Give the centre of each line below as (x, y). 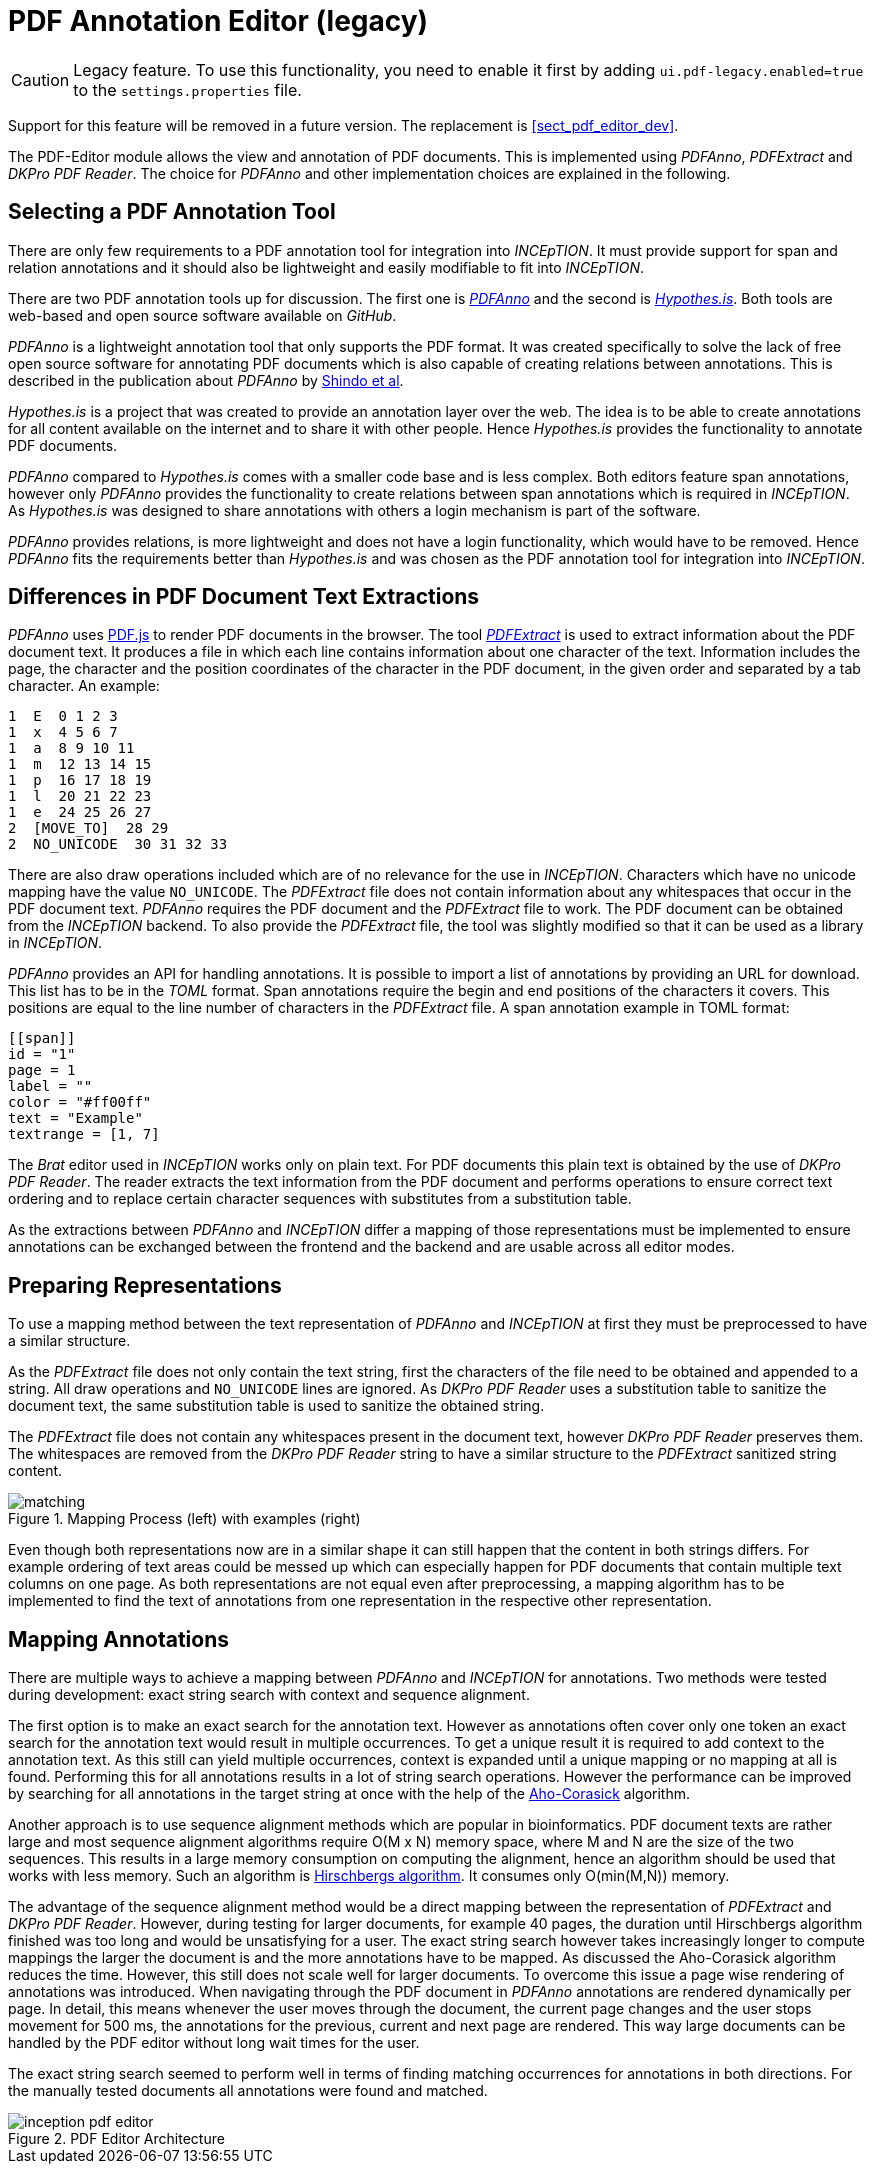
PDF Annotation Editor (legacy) (218, 21)
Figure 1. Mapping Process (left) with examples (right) (184, 1519)
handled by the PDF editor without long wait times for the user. (214, 2043)
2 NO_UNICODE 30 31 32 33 (118, 844)
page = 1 (42, 1070)
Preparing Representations (145, 1285)
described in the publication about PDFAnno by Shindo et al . (206, 380)
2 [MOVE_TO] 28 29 (88, 828)
